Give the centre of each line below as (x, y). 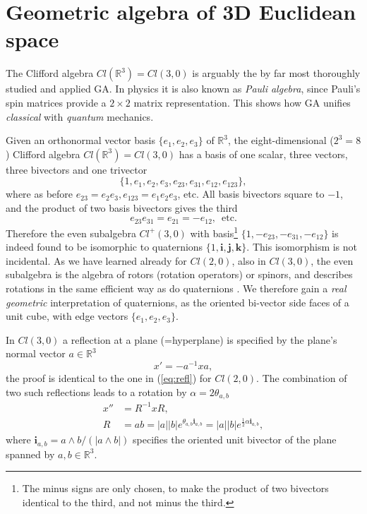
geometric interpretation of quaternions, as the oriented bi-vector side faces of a (178, 302)
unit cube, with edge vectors (67, 316)
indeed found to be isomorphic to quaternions (104, 247)
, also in (249, 260)
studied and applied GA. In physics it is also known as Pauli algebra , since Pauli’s (183, 89)
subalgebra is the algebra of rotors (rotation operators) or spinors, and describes (179, 274)
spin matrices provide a (56, 102)
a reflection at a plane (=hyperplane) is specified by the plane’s (200, 339)
